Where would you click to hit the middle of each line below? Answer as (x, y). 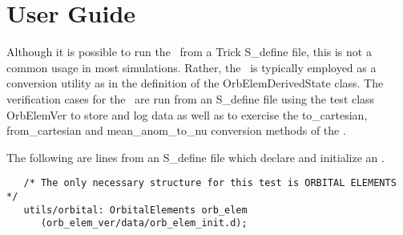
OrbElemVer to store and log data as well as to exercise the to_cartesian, (187, 114)
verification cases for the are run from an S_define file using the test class (191, 98)
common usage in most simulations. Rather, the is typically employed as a (191, 67)
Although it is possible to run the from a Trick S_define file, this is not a (189, 52)
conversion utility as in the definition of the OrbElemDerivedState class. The (195, 83)
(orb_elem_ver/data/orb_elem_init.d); (144, 223)
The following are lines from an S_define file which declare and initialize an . (195, 157)
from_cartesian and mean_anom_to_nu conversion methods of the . (176, 130)
